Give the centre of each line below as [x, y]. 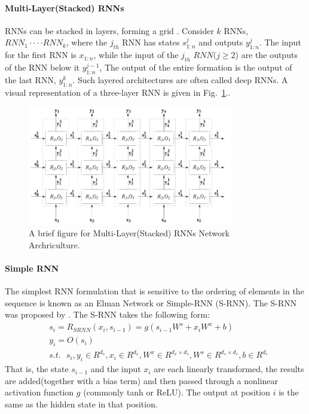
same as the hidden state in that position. [81, 404]
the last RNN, [30, 79]
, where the [87, 42]
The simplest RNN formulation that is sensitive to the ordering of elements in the [154, 291]
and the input [116, 369]
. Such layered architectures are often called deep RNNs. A [180, 79]
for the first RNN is [41, 55]
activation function [39, 392]
